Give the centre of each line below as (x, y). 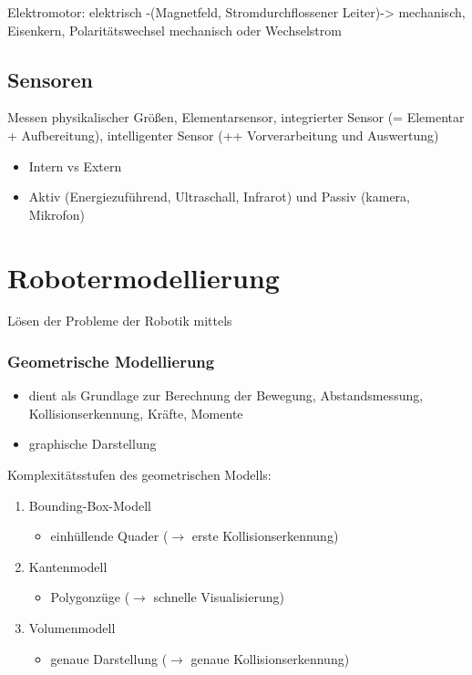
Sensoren (50, 79)
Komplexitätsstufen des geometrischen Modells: (139, 475)
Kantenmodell (68, 566)
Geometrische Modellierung (111, 361)
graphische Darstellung (92, 444)
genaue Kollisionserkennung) (270, 658)
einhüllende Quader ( (109, 536)
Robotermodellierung (144, 277)
